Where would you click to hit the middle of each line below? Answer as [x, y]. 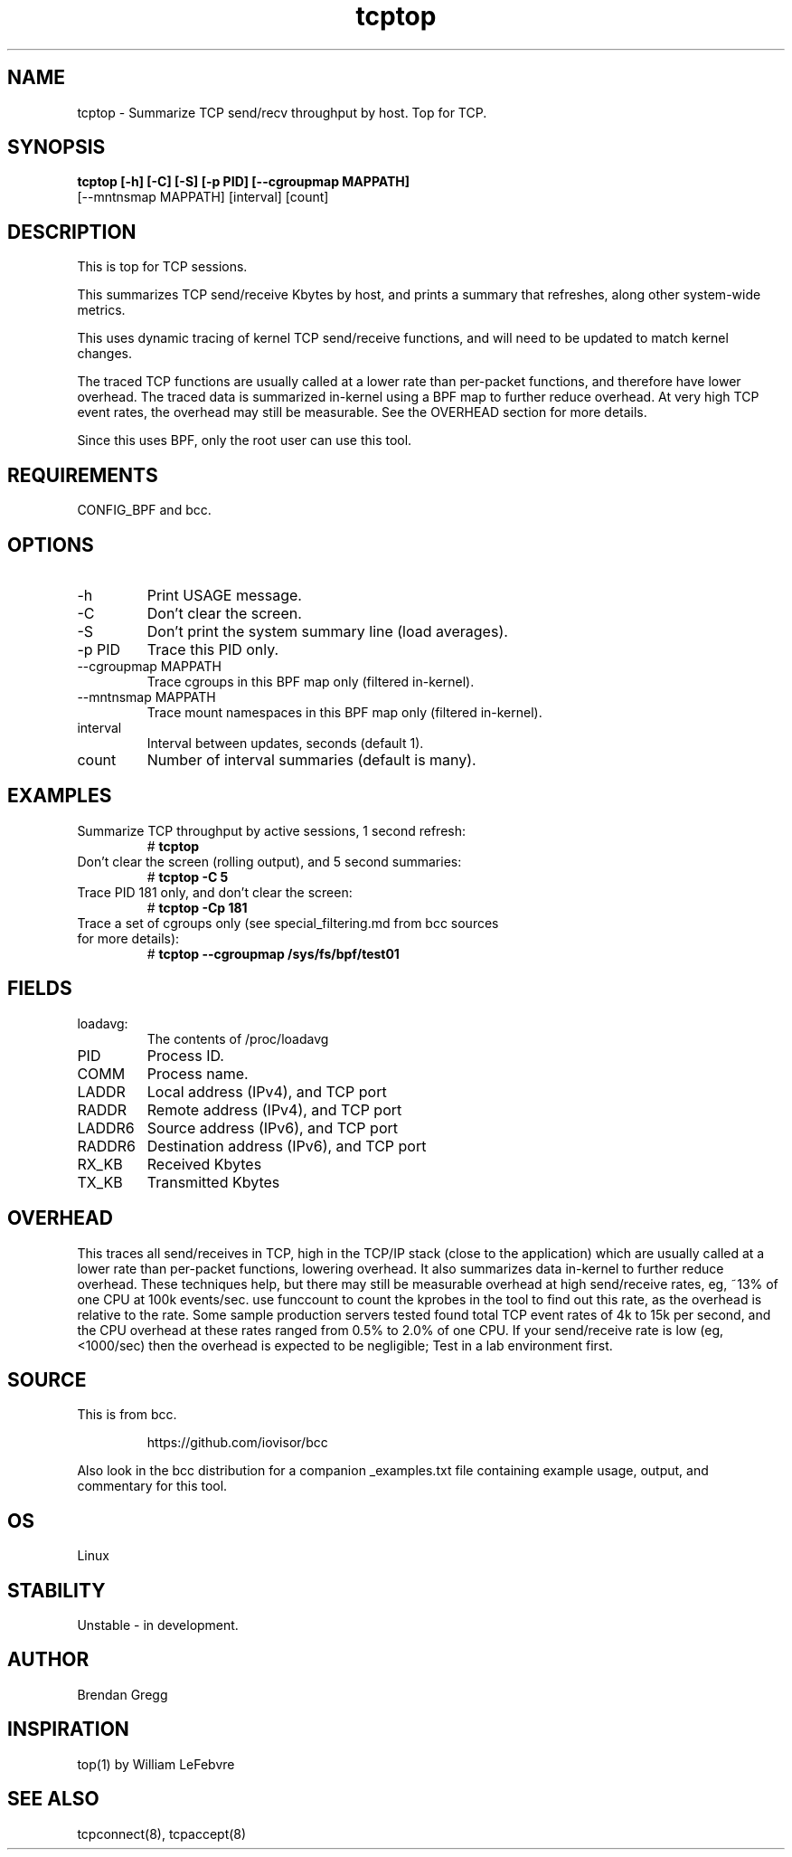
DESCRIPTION [72, 232]
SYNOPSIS [57, 147]
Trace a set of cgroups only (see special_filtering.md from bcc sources [288, 923]
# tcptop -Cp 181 [197, 907]
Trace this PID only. [213, 649]
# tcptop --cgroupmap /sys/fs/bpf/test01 [273, 953]
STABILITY [57, 1590]
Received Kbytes [204, 1164]
